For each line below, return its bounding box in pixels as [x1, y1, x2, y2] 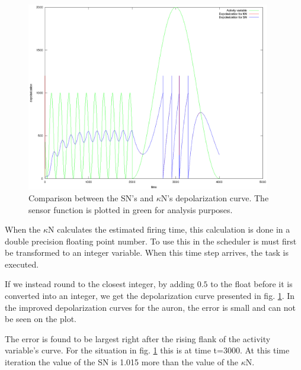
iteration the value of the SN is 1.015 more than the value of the [5, 356, 239, 368]
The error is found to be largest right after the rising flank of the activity [5, 332, 271, 345]
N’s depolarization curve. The [161, 191, 269, 204]
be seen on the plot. [5, 313, 77, 325]
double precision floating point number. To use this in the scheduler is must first [5, 234, 297, 247]
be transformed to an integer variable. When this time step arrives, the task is [5, 246, 289, 259]
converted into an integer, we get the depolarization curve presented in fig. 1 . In [5, 289, 295, 302]
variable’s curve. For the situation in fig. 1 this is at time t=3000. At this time [5, 344, 290, 356]
